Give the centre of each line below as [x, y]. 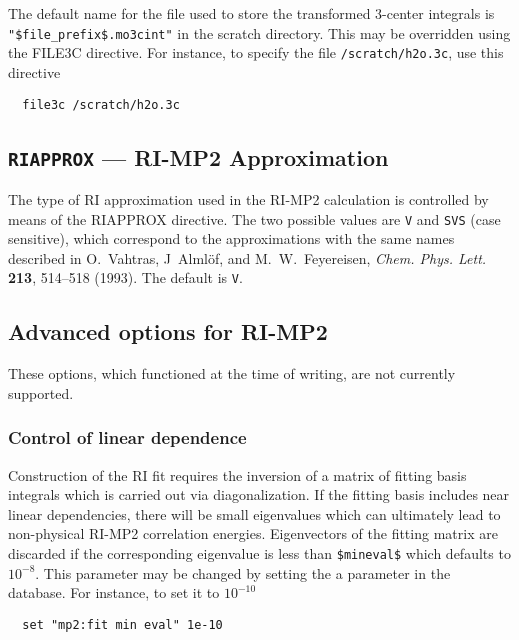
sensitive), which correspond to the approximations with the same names [231, 238]
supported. [41, 392]
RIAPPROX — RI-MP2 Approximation [198, 156]
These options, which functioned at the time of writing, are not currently [232, 373]
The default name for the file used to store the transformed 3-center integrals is [251, 13]
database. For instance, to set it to [114, 592]
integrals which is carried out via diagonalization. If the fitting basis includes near [259, 494]
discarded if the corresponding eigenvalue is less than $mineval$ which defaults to [259, 553]
